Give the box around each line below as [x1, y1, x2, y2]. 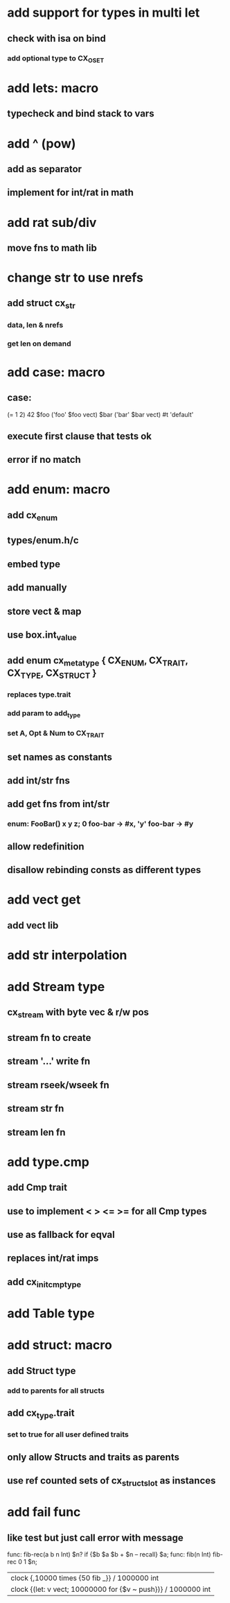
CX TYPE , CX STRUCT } [7, 667, 97, 681]
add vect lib [7, 919, 59, 931]
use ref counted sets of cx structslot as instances [7, 1475, 216, 1488]
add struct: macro [7, 1337, 112, 1353]
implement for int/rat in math [7, 187, 134, 198]
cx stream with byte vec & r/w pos [7, 1006, 149, 1020]
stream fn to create [7, 1032, 91, 1044]
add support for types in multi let [7, 5, 200, 21]
